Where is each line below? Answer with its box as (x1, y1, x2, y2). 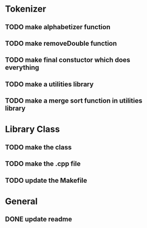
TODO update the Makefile (5, 176, 88, 185)
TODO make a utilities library (5, 80, 94, 88)
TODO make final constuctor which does (5, 56, 130, 64)
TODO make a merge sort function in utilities (5, 96, 143, 105)
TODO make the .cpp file (5, 160, 81, 168)
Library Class (5, 124, 60, 135)
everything (5, 63, 39, 72)
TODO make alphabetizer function (5, 23, 110, 31)
